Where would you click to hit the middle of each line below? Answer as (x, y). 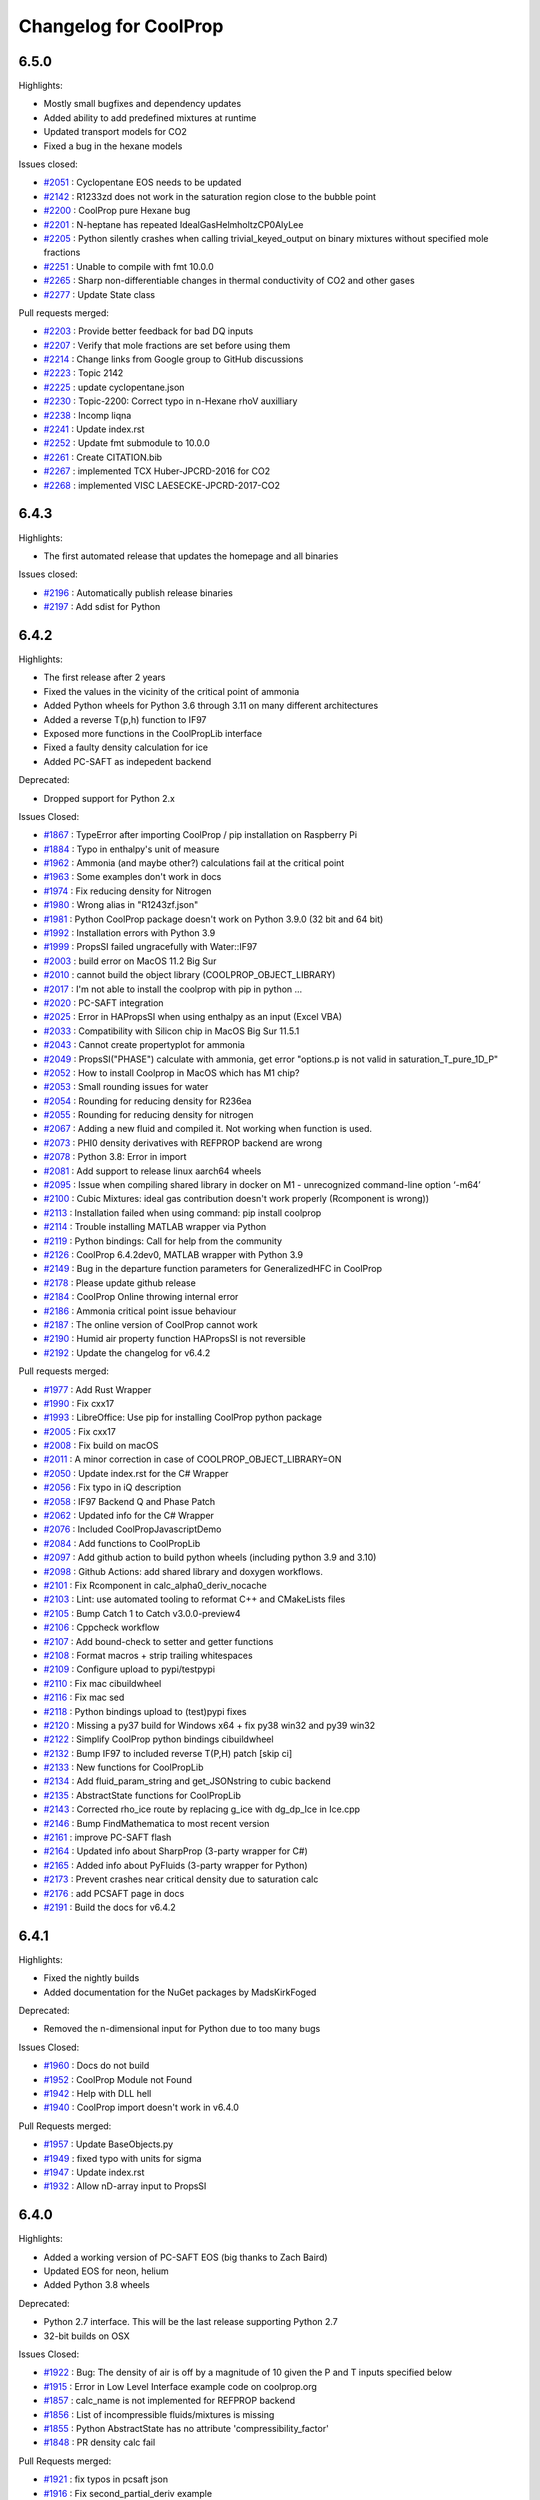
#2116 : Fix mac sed (84, 1697)
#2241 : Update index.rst (94, 429)
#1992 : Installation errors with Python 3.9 (129, 933)
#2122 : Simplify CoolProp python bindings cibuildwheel (158, 1739)
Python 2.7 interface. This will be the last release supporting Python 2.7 (191, 2322)
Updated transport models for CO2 (115, 132)
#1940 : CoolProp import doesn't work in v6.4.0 (141, 2107)
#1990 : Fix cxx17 (79, 1403)
